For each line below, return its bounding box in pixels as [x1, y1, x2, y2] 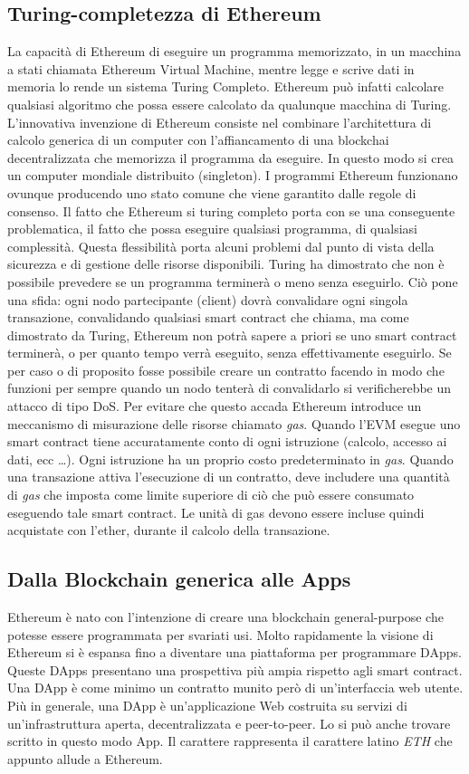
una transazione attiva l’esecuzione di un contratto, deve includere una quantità [7, 467, 450, 486]
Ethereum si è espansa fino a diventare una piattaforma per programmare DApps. [7, 643, 462, 662]
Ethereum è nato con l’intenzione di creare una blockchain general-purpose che [7, 607, 444, 626]
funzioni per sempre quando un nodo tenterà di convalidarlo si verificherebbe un [7, 378, 452, 397]
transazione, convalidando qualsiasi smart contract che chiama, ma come [7, 308, 409, 327]
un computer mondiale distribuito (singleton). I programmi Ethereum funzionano [7, 166, 458, 185]
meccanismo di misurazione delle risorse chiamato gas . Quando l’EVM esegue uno [7, 414, 461, 433]
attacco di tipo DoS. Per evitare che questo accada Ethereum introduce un [7, 397, 422, 416]
